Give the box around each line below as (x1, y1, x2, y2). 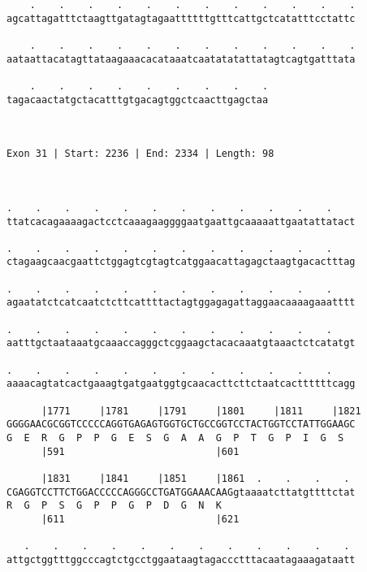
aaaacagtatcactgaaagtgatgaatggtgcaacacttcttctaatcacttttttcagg (6, 378, 356, 390)
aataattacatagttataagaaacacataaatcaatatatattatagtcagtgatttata (6, 53, 356, 65)
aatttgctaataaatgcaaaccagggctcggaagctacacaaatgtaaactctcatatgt (6, 337, 356, 349)
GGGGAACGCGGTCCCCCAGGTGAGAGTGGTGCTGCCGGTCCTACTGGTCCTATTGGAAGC (6, 418, 356, 431)
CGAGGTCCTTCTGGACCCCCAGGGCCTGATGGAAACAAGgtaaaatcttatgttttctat (6, 486, 356, 498)
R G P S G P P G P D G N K (6, 500, 222, 512)
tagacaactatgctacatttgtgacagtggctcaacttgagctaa (6, 93, 269, 106)
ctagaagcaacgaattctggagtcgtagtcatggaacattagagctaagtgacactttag (6, 256, 356, 268)
